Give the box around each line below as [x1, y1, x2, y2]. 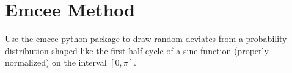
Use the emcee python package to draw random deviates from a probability [5, 32, 287, 45]
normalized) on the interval [5, 56, 107, 69]
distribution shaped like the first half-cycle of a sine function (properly [5, 44, 269, 57]
